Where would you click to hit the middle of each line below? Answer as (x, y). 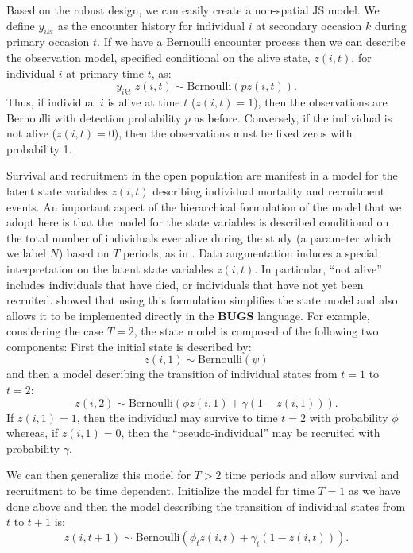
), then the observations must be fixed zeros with (233, 133)
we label (26, 253)
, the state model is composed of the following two (256, 331)
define (21, 25)
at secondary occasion (309, 25)
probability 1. (39, 148)
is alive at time (144, 101)
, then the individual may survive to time (177, 417)
